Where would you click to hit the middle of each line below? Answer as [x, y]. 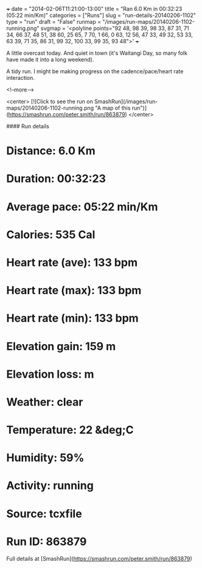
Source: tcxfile [44, 513]
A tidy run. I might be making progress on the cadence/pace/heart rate [95, 71]
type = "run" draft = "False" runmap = [54, 22]
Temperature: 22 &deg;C [70, 430]
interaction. [21, 78]
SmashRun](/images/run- [126, 101]
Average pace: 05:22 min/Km [82, 207]
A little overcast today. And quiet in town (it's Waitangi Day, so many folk [97, 53]
